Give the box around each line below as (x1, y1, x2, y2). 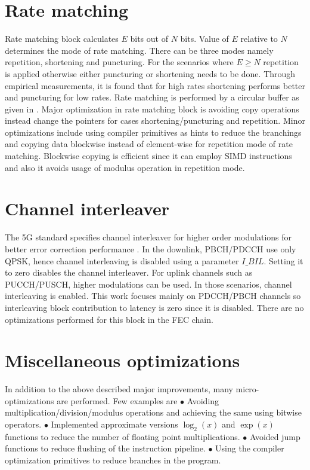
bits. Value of (180, 32, 229, 45)
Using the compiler (215, 442, 284, 454)
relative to (240, 32, 278, 45)
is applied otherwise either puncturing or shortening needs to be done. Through (5, 67, 296, 80)
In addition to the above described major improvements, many (5, 383, 233, 395)
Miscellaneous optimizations (5, 348, 240, 373)
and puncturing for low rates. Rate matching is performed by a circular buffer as (5, 91, 299, 103)
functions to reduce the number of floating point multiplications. (5, 430, 240, 442)
